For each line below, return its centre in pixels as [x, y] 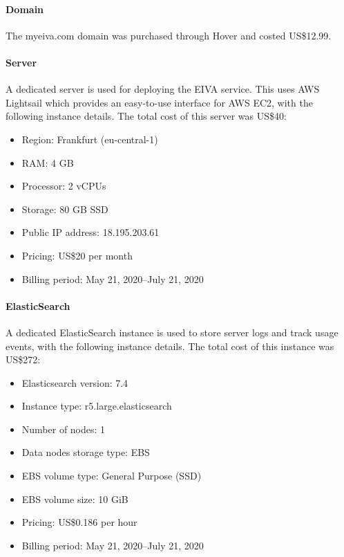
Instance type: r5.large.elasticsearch [97, 406]
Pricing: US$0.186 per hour [79, 522]
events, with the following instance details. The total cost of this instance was [170, 346]
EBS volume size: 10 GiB [75, 499]
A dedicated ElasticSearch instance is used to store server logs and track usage [172, 332]
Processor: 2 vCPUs [64, 186]
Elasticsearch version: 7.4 [75, 382]
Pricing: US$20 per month [77, 255]
